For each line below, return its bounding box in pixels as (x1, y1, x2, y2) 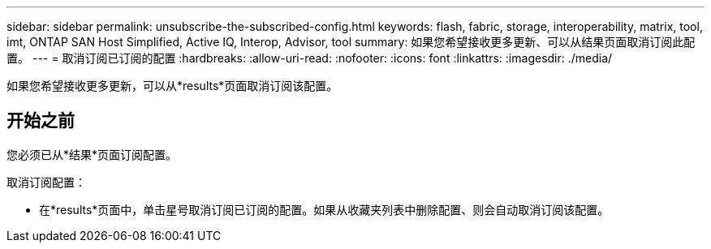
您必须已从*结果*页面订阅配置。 (6, 147, 178, 161)
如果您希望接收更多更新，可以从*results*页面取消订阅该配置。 (6, 79, 338, 92)
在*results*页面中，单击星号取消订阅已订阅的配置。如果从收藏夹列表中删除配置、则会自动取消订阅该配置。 (39, 202, 610, 217)
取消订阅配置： (6, 174, 86, 189)
